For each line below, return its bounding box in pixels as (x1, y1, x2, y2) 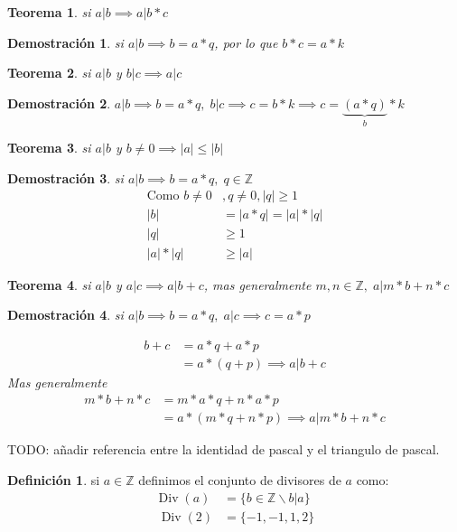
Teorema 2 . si (7, 63, 91, 82)
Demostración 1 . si (7, 33, 124, 51)
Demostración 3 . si (7, 168, 124, 187)
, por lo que (214, 33, 278, 51)
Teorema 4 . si (7, 275, 91, 294)
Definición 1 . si (7, 471, 100, 490)
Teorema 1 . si (7, 3, 91, 21)
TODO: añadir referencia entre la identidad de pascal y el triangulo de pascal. (7, 440, 440, 459)
